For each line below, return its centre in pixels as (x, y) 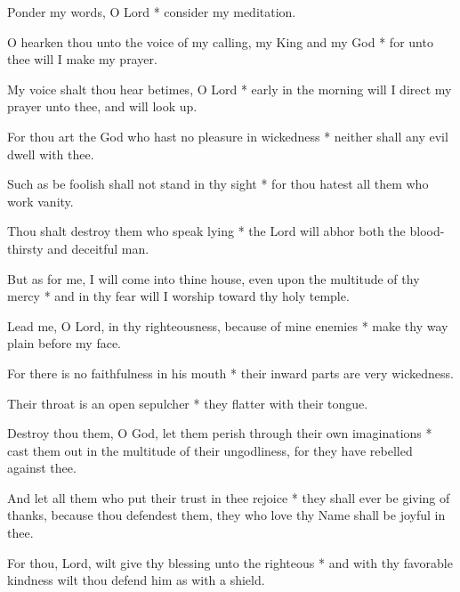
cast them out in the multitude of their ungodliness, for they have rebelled (210, 450)
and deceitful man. (98, 248)
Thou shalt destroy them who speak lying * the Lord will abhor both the (206, 231)
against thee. (42, 468)
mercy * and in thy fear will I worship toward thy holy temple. (178, 296)
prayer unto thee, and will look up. (102, 106)
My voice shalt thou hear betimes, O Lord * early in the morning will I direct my (230, 89)
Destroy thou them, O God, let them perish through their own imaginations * (220, 433)
